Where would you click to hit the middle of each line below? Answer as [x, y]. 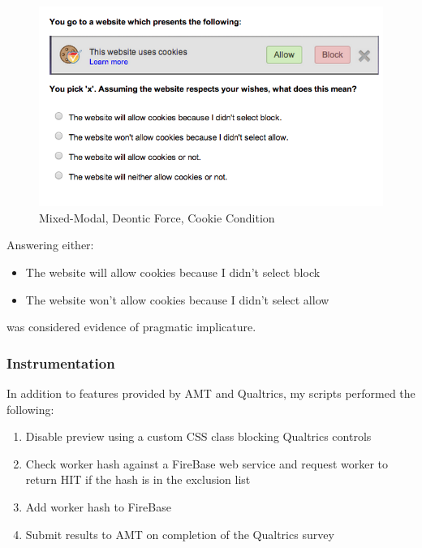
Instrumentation [61, 362]
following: [30, 409]
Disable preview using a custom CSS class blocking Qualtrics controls [198, 436]
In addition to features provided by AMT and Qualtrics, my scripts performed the [211, 393]
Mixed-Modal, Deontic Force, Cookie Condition [157, 217]
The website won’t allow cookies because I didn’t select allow [177, 299]
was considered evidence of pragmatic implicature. [131, 327]
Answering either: [50, 245]
